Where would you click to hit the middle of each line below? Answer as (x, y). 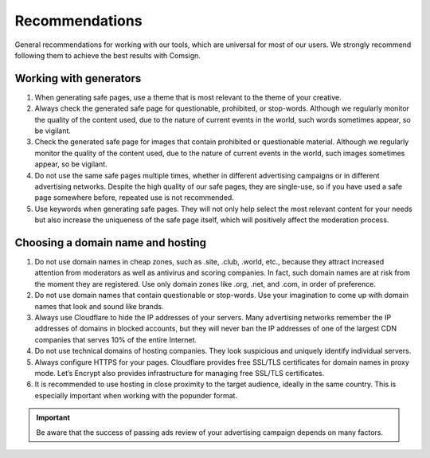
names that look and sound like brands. (99, 306)
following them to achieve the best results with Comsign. (107, 55)
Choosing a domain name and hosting (111, 243)
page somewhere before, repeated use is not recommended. (134, 198)
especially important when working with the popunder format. (136, 395)
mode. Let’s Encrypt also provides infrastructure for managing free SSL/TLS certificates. (180, 373)
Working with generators (78, 78)
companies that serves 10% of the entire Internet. (116, 339)
